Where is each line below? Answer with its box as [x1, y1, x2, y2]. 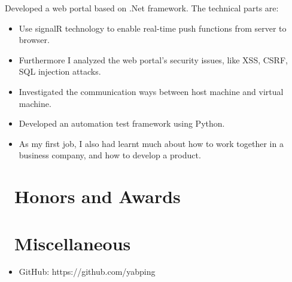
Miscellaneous [14, 231, 131, 255]
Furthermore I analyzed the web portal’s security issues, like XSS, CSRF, [19, 53, 288, 66]
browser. [19, 33, 50, 46]
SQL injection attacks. [19, 65, 101, 78]
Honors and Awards [14, 184, 181, 209]
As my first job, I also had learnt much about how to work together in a [19, 137, 284, 149]
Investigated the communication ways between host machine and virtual [19, 85, 284, 97]
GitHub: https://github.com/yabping [19, 265, 156, 278]
